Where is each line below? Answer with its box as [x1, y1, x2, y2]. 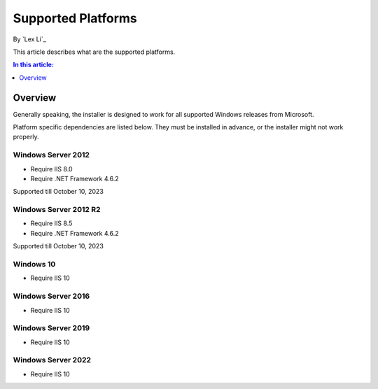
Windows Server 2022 [13, 355, 91, 365]
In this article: [13, 60, 54, 69]
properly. [13, 133, 39, 141]
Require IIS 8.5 [30, 219, 73, 227]
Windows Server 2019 [13, 323, 90, 333]
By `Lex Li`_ [13, 35, 47, 43]
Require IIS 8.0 [30, 164, 73, 173]
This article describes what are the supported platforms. [13, 48, 176, 56]
